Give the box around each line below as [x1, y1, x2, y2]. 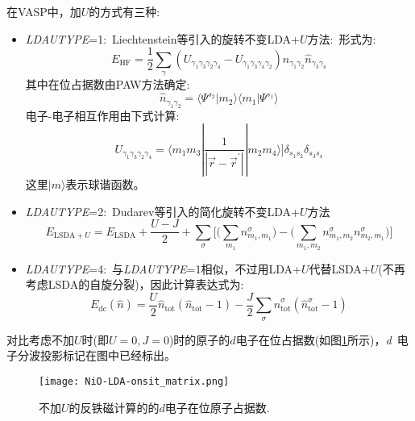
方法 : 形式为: [307, 30, 376, 47]
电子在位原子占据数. [164, 398, 270, 415]
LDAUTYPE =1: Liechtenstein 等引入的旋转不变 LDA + [25, 30, 300, 47]
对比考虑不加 [6, 331, 74, 348]
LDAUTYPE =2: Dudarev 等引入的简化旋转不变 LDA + [25, 202, 300, 219]
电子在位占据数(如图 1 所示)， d [235, 331, 392, 348]
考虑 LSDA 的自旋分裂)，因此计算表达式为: [25, 276, 244, 293]
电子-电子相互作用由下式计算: [25, 106, 180, 123]
